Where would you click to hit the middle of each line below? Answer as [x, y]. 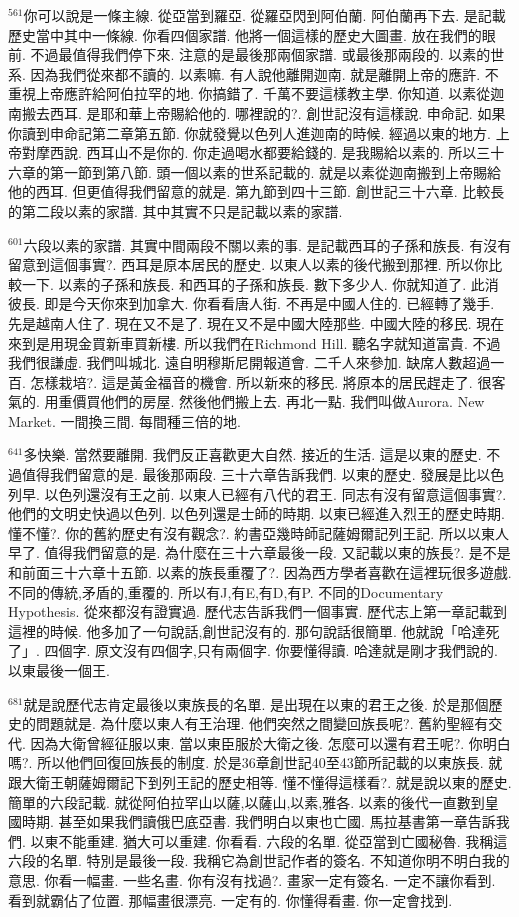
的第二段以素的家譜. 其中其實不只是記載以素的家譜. [175, 210]
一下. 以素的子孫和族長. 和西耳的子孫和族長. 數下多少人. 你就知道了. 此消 [260, 283]
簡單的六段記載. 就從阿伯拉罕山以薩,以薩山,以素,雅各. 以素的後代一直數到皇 [253, 801]
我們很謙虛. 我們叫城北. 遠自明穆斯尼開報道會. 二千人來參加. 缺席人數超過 [249, 362]
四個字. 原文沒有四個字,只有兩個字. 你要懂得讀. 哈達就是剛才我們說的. [271, 650]
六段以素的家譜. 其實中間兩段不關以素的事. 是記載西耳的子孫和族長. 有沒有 [267, 244]
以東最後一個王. [59, 670]
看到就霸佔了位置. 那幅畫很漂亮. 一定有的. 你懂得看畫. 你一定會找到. [230, 899]
